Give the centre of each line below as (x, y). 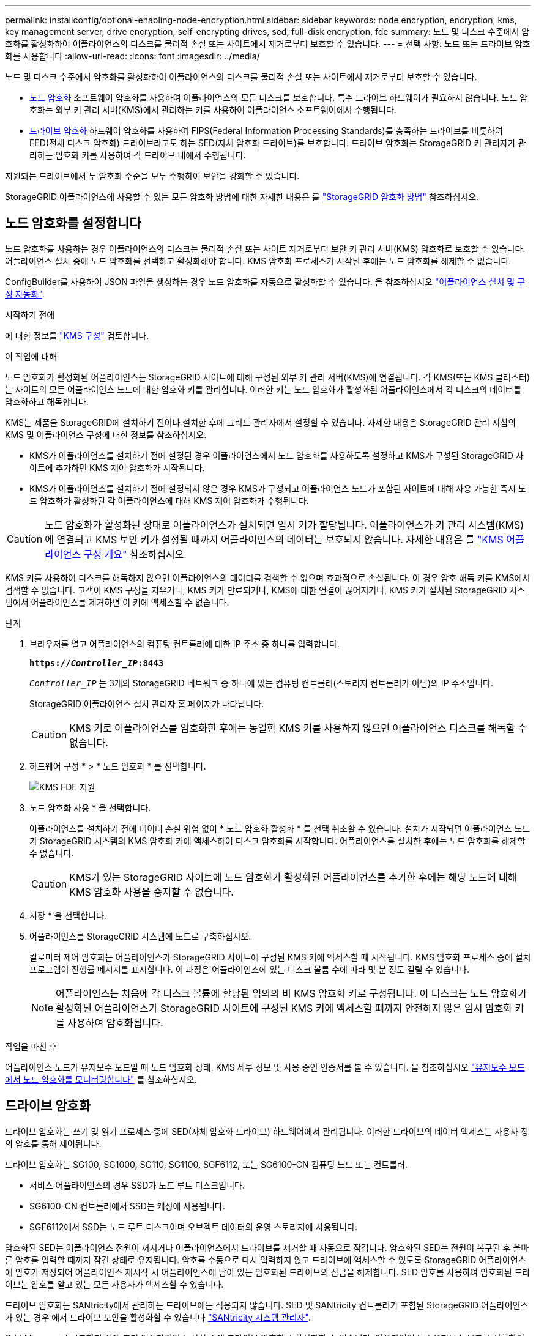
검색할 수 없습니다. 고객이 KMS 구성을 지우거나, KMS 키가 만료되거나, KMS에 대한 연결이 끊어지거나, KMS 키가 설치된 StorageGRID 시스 (265, 590)
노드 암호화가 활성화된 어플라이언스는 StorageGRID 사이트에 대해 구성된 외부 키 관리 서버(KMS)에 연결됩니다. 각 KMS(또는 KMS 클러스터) (268, 377)
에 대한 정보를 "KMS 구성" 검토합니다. (77, 335)
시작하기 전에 (30, 314)
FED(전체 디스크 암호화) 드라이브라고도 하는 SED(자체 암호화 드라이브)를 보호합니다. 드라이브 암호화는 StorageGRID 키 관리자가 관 (278, 143)
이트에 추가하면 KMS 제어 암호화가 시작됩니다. (117, 467)
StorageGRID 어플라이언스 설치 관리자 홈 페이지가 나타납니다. (147, 703)
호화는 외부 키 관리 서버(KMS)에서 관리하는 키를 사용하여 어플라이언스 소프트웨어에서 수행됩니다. (213, 110)
